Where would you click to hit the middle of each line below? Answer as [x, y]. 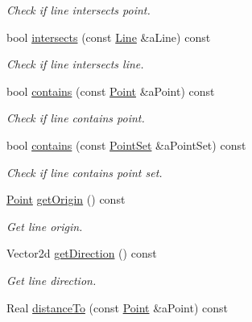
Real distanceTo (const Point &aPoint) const [117, 307]
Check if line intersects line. [75, 64]
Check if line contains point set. [85, 172]
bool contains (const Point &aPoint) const [111, 91]
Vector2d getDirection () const [82, 253]
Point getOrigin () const [66, 199]
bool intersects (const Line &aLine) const [109, 37]
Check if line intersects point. [78, 10]
